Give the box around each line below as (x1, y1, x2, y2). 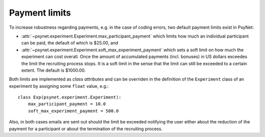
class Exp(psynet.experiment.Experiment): (18, 95, 122, 100)
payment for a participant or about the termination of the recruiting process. (9, 126, 163, 132)
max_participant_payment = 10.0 (27, 101, 106, 107)
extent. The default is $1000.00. (21, 67, 86, 73)
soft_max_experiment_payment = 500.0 (27, 108, 119, 114)
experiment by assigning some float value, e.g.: (9, 83, 109, 89)
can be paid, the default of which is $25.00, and (21, 40, 118, 46)
